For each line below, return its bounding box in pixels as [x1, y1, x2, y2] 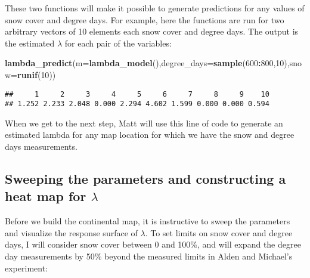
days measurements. [5, 140, 77, 153]
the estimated [5, 36, 55, 49]
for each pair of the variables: [64, 36, 172, 49]
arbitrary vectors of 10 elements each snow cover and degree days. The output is [5, 25, 299, 38]
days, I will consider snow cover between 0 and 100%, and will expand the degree [5, 238, 301, 251]
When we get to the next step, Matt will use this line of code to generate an [5, 116, 283, 129]
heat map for [5, 187, 86, 205]
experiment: [5, 261, 48, 274]
